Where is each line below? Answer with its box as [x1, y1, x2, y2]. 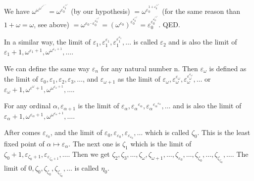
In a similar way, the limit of [4, 37, 91, 47]
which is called [145, 127, 190, 137]
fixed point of [4, 138, 45, 148]
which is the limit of [130, 138, 192, 148]
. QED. [158, 19, 180, 29]
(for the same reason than [162, 5, 241, 16]
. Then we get [68, 148, 110, 159]
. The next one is [68, 138, 120, 148]
